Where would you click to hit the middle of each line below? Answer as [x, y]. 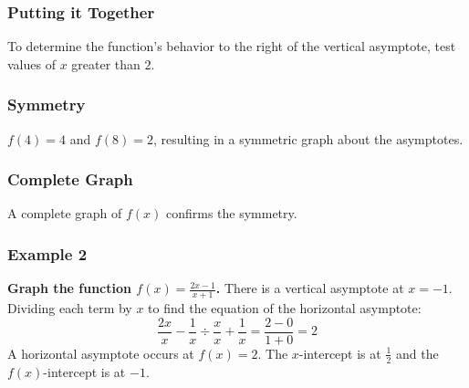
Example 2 [47, 253]
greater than [106, 63]
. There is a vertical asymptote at [310, 288]
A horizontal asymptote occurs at [101, 353]
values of [31, 63]
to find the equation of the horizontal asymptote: [285, 308]
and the [417, 353]
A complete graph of [65, 213]
